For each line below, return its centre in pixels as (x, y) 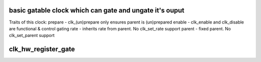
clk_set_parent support (32, 36)
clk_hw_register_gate (42, 49)
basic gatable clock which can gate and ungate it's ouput (97, 10)
